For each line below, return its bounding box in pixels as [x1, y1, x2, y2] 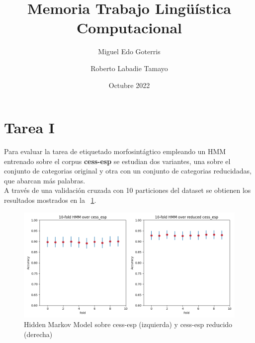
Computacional [77, 17, 182, 38]
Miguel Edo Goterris [98, 46, 161, 57]
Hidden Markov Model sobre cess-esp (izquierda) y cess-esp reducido [24, 319, 233, 330]
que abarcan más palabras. [4, 175, 85, 185]
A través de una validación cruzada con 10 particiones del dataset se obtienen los [4, 185, 251, 195]
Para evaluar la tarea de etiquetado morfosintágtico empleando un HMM [4, 146, 226, 157]
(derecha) [24, 329, 53, 339]
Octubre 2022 [108, 80, 150, 90]
